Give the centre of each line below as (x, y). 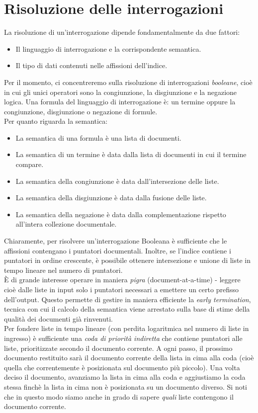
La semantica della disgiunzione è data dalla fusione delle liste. (111, 198)
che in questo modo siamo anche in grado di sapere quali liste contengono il (119, 396)
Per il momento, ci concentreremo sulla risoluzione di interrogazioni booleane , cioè (128, 82)
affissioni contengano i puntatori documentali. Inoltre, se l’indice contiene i (118, 250)
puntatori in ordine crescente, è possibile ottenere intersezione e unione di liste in (128, 260)
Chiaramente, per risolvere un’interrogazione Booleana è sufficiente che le (116, 241)
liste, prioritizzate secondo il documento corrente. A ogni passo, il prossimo (118, 348)
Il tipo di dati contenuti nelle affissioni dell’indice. (91, 65)
